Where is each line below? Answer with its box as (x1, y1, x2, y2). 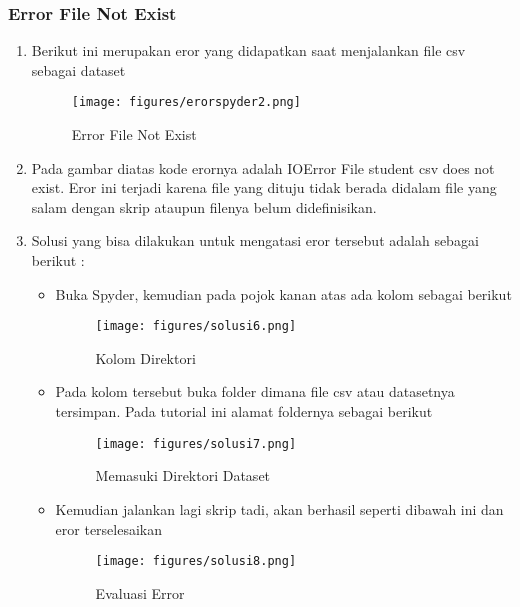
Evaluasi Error (95, 582, 185, 603)
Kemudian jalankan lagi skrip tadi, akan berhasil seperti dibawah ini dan (55, 498, 504, 519)
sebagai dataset (31, 59, 126, 80)
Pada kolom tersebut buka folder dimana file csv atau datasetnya (55, 381, 455, 402)
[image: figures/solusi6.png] (95, 319, 297, 334)
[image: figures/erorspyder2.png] (71, 95, 301, 110)
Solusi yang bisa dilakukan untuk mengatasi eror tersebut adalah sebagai (31, 230, 479, 251)
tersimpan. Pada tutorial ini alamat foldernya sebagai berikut (55, 401, 433, 422)
